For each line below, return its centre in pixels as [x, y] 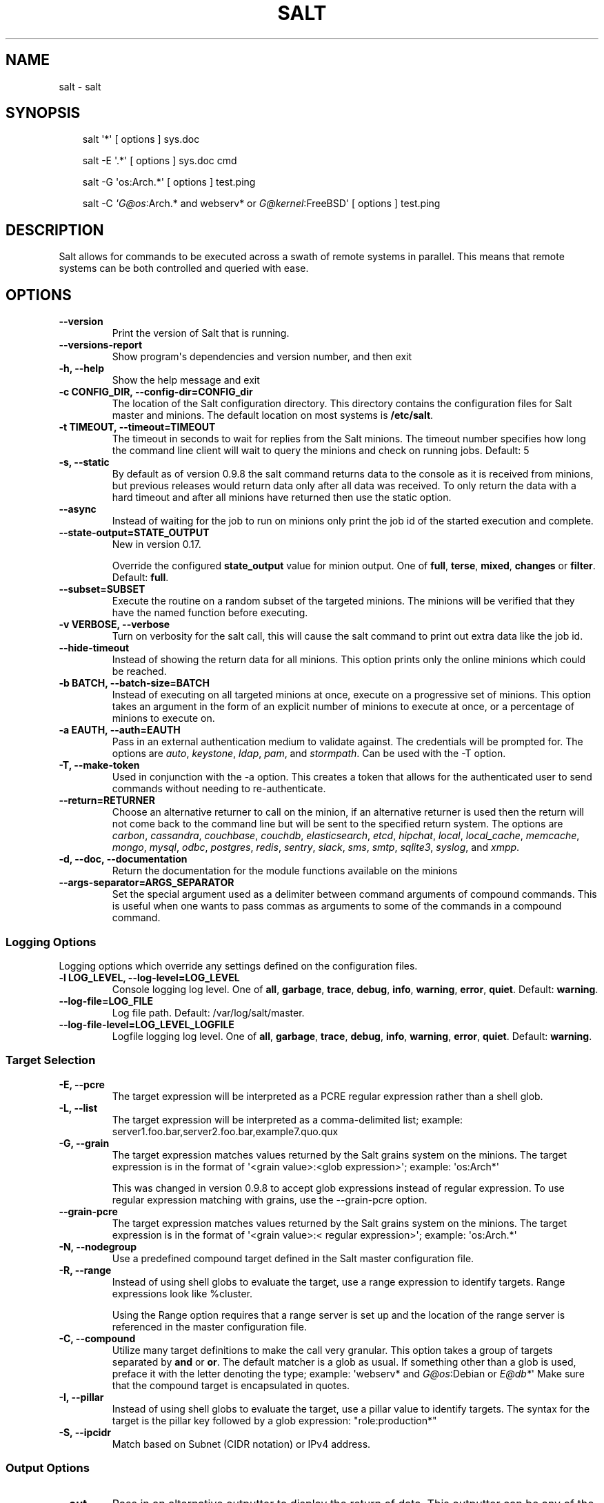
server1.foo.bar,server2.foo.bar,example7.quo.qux [225, 1131]
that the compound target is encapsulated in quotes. [231, 1385]
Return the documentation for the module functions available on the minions [285, 871]
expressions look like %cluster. [182, 1293]
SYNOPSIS [43, 113]
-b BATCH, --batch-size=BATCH [134, 683]
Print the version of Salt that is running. [201, 333]
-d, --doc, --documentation [123, 859]
